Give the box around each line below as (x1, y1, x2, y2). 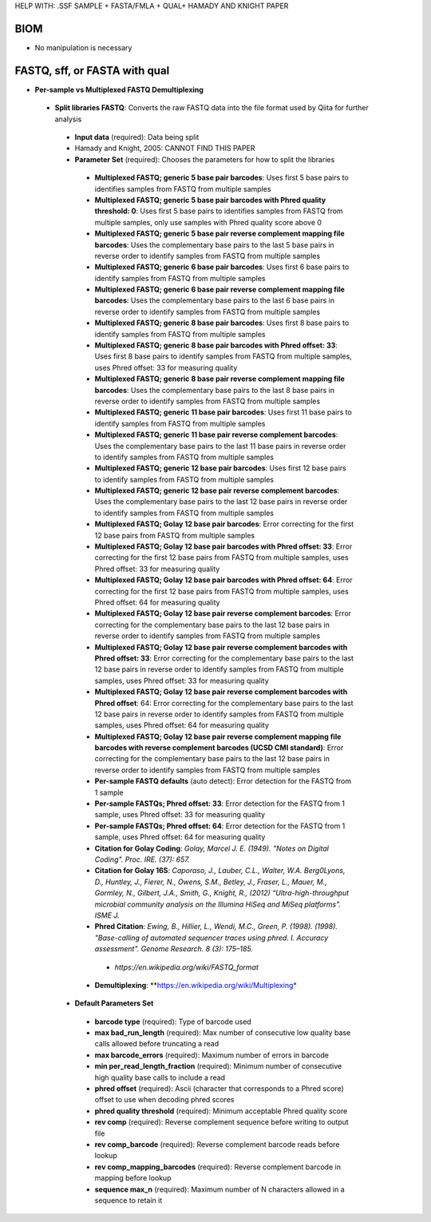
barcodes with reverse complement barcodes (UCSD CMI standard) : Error (94, 743, 344, 752)
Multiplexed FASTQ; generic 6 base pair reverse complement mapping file (94, 284, 345, 295)
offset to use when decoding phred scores (94, 1095, 235, 1105)
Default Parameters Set (74, 998, 154, 1008)
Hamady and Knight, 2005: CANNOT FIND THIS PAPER (74, 144, 255, 153)
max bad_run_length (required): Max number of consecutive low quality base (94, 1028, 351, 1038)
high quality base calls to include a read (94, 1073, 226, 1082)
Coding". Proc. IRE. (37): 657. (94, 855, 191, 864)
